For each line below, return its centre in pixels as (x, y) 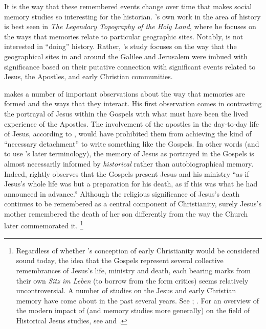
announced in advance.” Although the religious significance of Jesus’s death (122, 193)
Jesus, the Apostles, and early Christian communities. (88, 76)
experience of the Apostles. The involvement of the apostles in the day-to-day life (132, 123)
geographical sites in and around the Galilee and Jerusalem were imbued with (126, 56)
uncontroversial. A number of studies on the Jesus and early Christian (126, 290)
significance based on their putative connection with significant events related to (130, 66)
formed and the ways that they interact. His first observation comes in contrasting (133, 103)
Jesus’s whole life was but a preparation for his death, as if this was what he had (131, 184)
